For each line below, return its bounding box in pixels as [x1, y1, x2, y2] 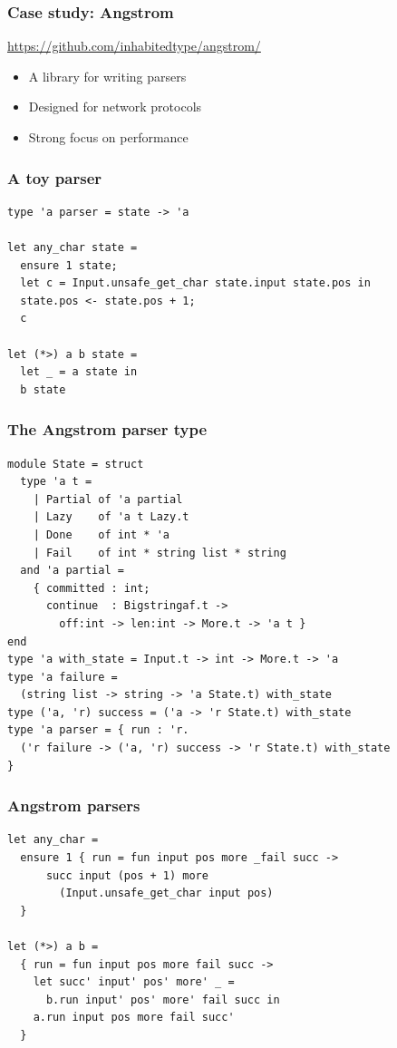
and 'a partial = [20, 564, 124, 577]
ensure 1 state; [20, 258, 118, 272]
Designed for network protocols [28, 97, 202, 116]
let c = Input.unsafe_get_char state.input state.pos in [20, 277, 371, 290]
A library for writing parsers [28, 66, 187, 85]
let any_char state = [7, 241, 138, 254]
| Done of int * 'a [33, 528, 169, 541]
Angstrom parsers [7, 794, 140, 817]
